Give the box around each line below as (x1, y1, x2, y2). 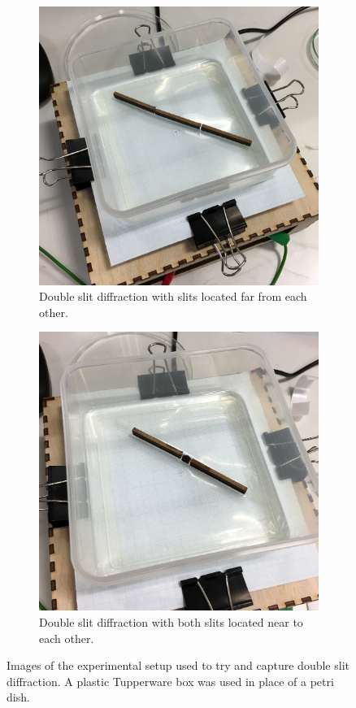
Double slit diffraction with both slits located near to (39, 614, 303, 631)
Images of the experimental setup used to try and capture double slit (7, 657, 349, 674)
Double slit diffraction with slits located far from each (39, 288, 307, 305)
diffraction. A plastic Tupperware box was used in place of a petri (7, 672, 334, 689)
